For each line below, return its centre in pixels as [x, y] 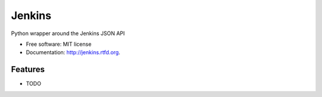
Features [28, 69]
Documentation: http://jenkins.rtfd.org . [73, 52]
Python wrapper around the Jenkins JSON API [68, 33]
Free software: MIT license [59, 44]
